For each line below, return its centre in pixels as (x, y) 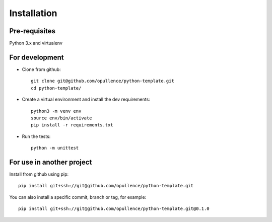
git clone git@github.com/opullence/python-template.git (103, 81)
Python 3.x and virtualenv (36, 43)
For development (37, 57)
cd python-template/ (56, 88)
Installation (33, 13)
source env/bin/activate (61, 118)
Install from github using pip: (39, 174)
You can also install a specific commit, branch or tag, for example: (78, 197)
